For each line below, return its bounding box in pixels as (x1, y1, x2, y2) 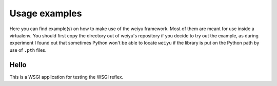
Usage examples (9, 8, 82, 19)
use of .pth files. (9, 47, 47, 53)
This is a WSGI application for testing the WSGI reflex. (9, 74, 124, 80)
